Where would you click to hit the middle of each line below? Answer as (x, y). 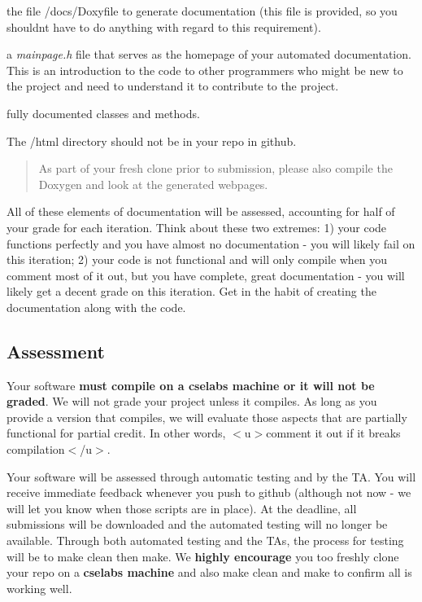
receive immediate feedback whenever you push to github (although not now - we (209, 492)
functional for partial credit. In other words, (116, 433)
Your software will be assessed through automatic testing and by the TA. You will (211, 476)
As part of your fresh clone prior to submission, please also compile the (215, 168)
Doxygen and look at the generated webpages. (153, 184)
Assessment (56, 351)
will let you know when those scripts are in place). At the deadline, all (182, 508)
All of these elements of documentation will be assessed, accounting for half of (201, 211)
